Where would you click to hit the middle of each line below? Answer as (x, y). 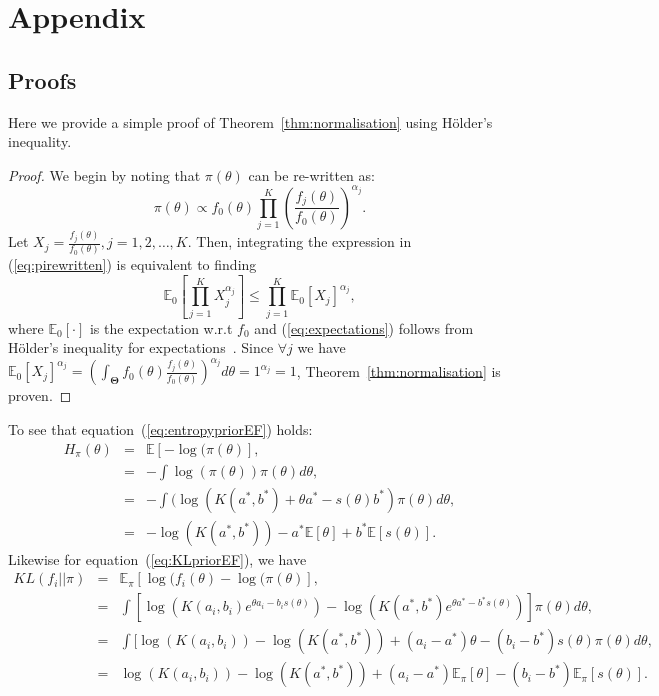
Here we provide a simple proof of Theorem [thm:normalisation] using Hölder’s (250, 121)
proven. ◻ (40, 395)
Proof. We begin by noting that (104, 174)
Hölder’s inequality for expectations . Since (141, 347)
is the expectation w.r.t (161, 327)
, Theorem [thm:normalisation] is (398, 370)
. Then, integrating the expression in (299, 241)
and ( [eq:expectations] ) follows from (364, 327)
